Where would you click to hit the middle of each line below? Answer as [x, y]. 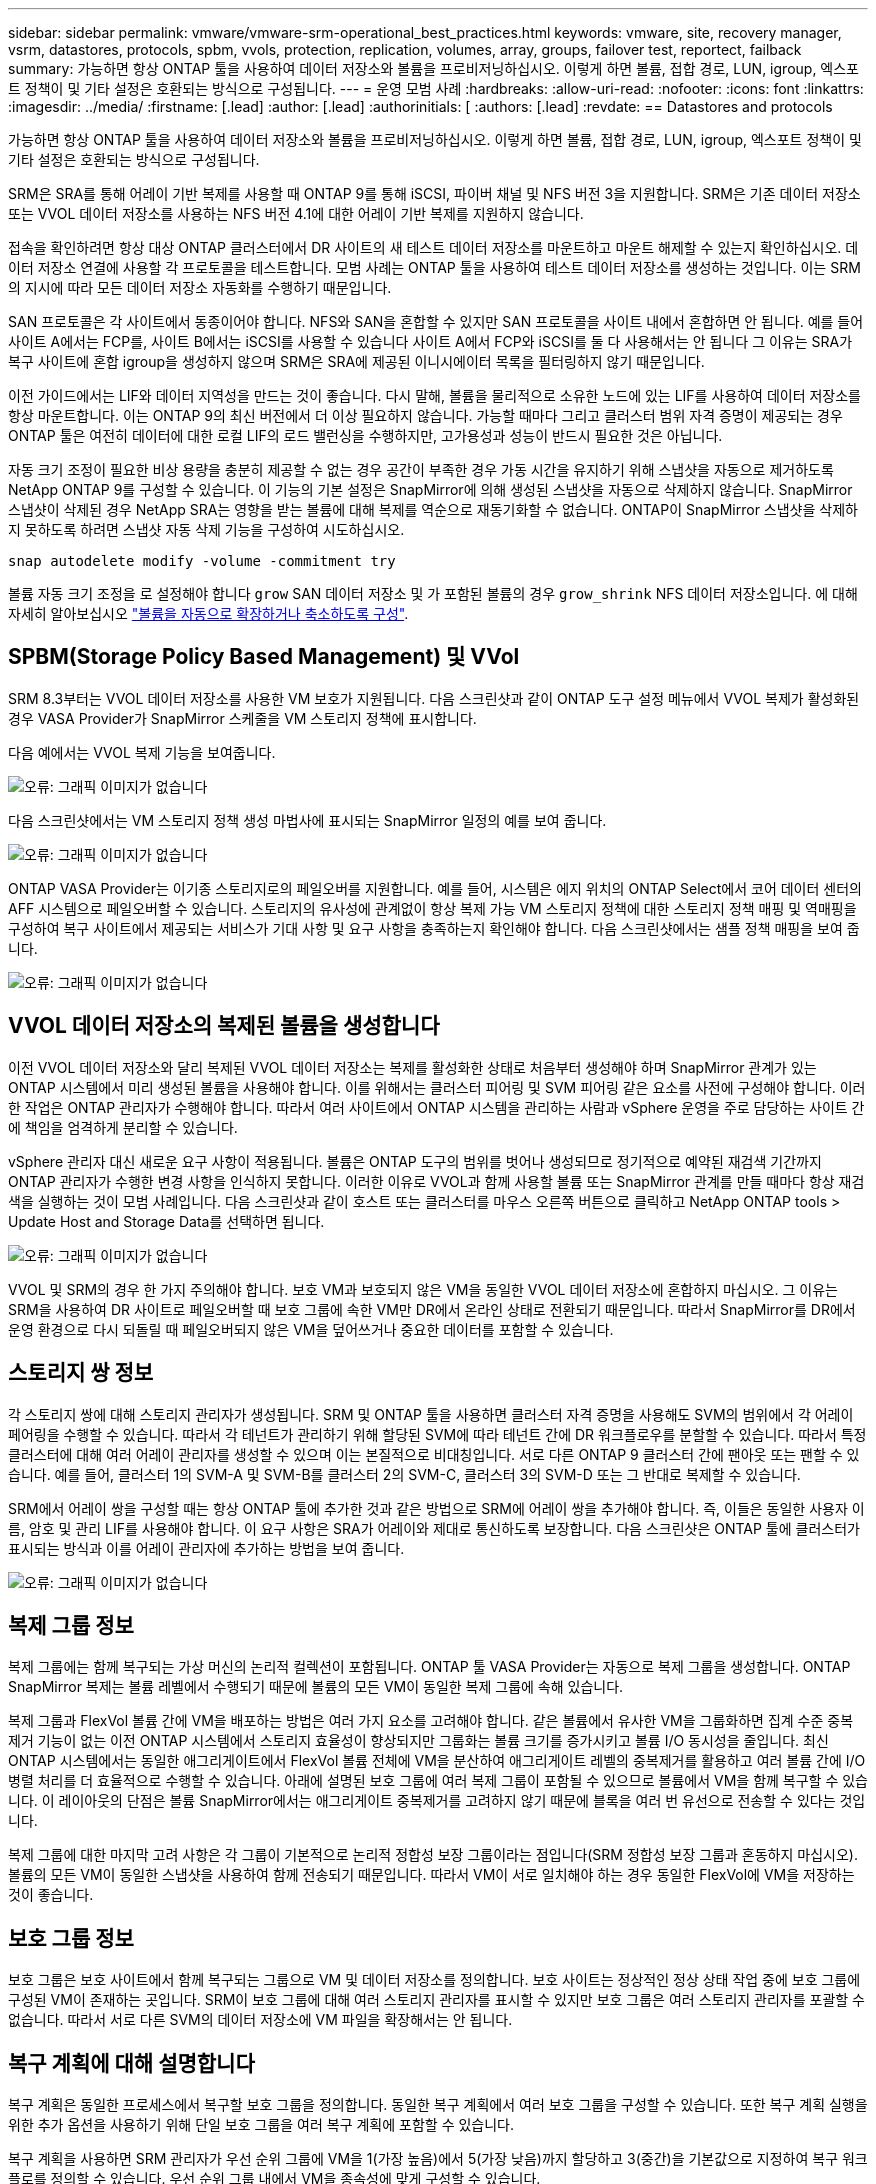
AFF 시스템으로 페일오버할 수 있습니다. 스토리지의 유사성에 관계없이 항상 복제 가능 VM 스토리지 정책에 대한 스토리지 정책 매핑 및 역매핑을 [432, 908]
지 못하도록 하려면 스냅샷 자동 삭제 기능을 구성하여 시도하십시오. [206, 529]
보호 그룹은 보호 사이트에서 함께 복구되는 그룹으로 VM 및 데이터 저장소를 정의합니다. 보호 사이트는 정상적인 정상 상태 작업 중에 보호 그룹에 [434, 1980]
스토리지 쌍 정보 [81, 1373]
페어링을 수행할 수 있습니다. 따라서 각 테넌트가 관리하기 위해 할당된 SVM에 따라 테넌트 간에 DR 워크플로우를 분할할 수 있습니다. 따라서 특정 [437, 1434]
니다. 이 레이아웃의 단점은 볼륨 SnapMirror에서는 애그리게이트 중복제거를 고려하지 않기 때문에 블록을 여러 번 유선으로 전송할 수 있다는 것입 [437, 1801]
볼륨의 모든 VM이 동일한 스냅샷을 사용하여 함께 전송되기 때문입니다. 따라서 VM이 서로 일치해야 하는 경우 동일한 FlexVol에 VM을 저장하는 [431, 1875]
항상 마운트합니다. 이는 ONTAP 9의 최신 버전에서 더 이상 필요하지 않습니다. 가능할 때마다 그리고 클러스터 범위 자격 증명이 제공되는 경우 [425, 415]
